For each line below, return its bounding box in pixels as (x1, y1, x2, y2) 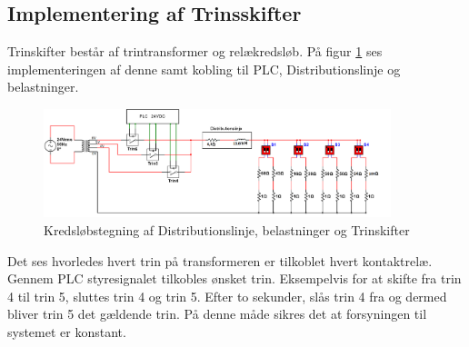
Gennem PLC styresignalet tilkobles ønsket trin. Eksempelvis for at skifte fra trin (7, 269, 462, 288)
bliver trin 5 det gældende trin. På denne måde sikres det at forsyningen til (7, 304, 427, 323)
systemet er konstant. (7, 322, 126, 341)
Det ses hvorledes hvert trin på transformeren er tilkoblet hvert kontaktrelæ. (7, 251, 433, 270)
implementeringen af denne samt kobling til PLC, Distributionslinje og (7, 59, 401, 78)
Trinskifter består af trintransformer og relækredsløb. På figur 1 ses (7, 42, 383, 61)
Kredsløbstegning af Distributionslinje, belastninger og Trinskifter (44, 220, 410, 239)
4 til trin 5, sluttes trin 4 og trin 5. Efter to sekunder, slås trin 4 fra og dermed (7, 286, 447, 305)
